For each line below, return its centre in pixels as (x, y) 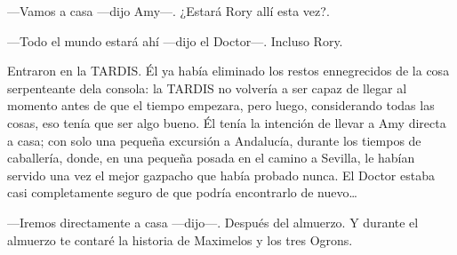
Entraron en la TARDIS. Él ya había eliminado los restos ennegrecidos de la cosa (228, 71)
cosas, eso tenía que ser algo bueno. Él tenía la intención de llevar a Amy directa (227, 122)
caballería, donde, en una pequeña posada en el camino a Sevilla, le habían (211, 158)
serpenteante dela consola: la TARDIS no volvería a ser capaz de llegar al (207, 88)
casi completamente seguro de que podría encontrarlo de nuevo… (182, 192)
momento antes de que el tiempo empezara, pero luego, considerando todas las (221, 105)
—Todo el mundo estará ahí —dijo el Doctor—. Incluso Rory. (175, 40)
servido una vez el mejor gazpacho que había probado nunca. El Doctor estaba (221, 175)
